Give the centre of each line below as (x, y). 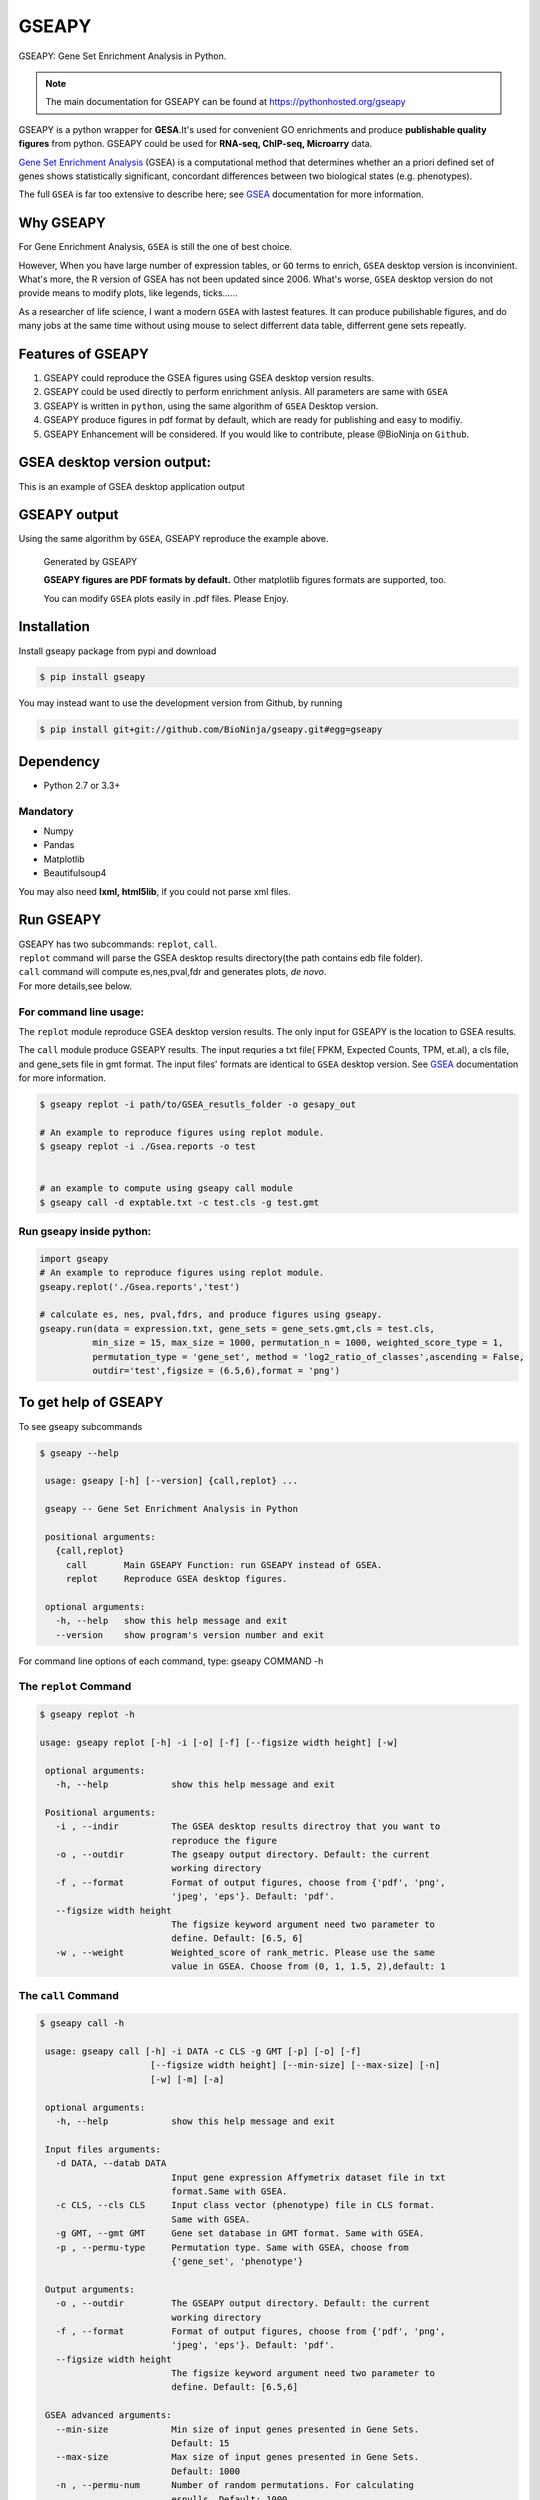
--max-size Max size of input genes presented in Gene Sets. (237, 2457)
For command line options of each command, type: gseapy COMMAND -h (171, 1661)
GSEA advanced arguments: (108, 2415)
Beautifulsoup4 (75, 873)
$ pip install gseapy (92, 677)
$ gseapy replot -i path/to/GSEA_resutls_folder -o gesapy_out (198, 1104)
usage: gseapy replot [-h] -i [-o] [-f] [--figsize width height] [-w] (219, 1742)
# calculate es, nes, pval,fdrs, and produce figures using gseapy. (211, 1314)
